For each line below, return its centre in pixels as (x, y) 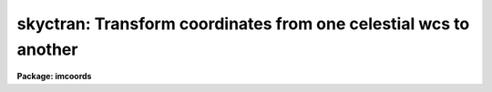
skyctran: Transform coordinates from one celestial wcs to (243, 24)
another (47, 49)
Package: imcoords (54, 77)
